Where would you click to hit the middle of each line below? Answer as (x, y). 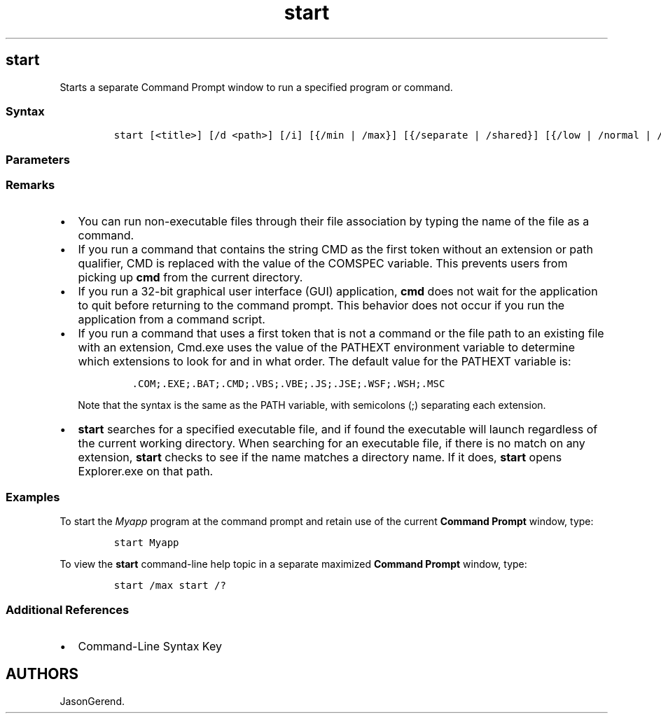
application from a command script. (172, 320)
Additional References (68, 609)
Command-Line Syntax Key (150, 646)
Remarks (30, 185)
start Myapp (146, 543)
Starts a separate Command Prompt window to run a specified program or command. (256, 87)
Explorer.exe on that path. (146, 472)
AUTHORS (42, 674)
